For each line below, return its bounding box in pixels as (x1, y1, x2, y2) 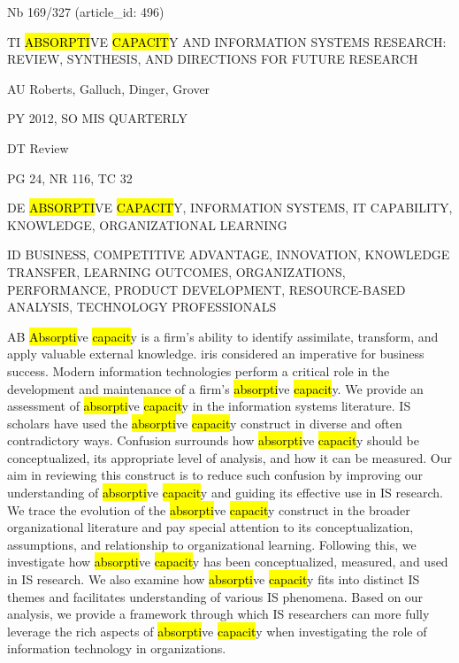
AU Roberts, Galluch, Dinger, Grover (7, 79, 210, 97)
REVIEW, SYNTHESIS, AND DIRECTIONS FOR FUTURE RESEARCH (7, 50, 418, 68)
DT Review (7, 138, 69, 157)
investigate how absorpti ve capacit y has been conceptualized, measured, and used (7, 552, 448, 571)
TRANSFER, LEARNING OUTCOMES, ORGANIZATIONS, (7, 262, 346, 281)
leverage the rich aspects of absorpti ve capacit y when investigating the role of (7, 621, 427, 640)
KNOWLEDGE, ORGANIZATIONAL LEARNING (7, 215, 287, 234)
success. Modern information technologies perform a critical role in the (7, 361, 390, 380)
